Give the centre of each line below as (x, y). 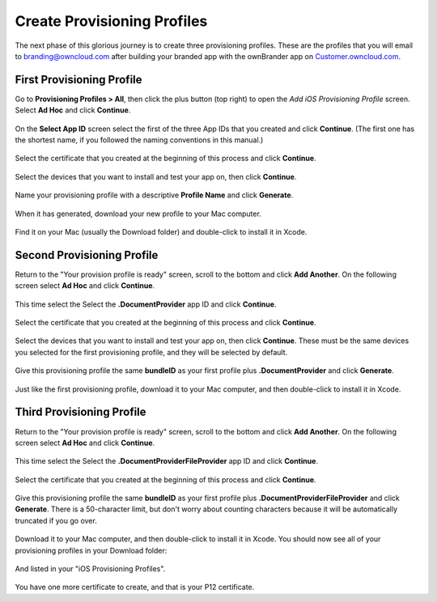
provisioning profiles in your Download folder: (91, 550)
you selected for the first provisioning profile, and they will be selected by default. (151, 352)
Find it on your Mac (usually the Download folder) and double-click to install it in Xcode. (161, 231)
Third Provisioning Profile (81, 412)
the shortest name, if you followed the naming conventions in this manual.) (139, 140)
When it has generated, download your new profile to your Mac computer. (138, 214)
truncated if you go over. (56, 520)
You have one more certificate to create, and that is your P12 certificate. (135, 587)
